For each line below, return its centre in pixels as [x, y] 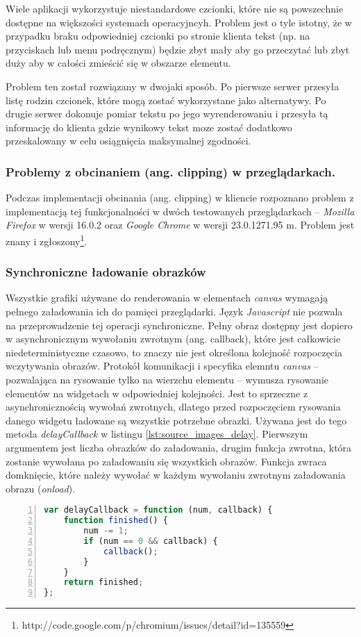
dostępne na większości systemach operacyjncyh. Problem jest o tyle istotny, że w [179, 22]
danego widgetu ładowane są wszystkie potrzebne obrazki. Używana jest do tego [176, 420]
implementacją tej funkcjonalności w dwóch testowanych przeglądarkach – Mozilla [180, 211]
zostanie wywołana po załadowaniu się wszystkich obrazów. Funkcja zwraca [166, 461]
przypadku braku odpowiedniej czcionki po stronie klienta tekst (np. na [158, 36]
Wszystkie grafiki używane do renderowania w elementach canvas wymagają [167, 298]
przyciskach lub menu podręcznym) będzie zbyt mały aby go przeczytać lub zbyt [178, 49]
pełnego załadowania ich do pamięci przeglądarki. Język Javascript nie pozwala [174, 311]
